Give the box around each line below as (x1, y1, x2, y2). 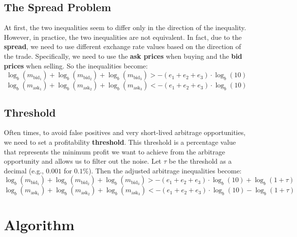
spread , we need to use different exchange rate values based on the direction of (4, 41, 241, 51)
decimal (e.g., (4, 165, 44, 175)
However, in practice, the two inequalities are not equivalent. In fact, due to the (4, 32, 242, 42)
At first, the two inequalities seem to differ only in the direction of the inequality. (4, 22, 246, 33)
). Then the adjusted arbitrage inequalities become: (88, 165, 241, 175)
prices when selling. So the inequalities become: (4, 60, 148, 70)
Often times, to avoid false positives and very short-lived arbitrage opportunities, (4, 127, 246, 137)
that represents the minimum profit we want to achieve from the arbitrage (4, 146, 225, 156)
